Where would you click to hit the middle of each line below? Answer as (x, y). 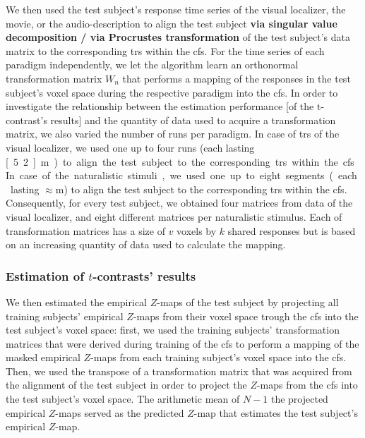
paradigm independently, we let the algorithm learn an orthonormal (152, 65)
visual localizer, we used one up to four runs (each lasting (130, 147)
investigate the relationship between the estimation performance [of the (160, 106)
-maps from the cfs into (307, 385)
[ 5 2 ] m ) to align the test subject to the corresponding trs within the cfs (180, 161)
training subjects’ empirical (65, 316)
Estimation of (45, 275)
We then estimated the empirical (76, 302)
